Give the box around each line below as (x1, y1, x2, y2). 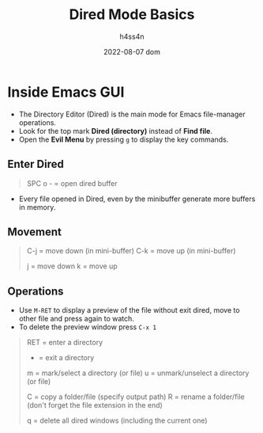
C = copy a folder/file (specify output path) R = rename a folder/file (26, 392, 246, 401)
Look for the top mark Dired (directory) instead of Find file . (18, 126, 212, 135)
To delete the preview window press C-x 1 (18, 322, 157, 332)
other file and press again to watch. (18, 314, 135, 324)
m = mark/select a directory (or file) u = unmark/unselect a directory (26, 368, 250, 378)
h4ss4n (119, 32, 145, 41)
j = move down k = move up (26, 261, 118, 271)
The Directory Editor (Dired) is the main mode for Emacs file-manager (18, 109, 246, 119)
